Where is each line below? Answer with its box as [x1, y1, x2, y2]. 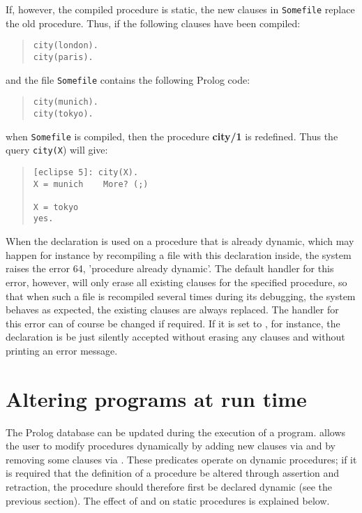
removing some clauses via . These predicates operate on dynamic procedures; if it [6, 452, 357, 466]
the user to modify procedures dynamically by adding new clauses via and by [6, 438, 335, 453]
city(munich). [33, 97, 98, 107]
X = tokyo [33, 202, 79, 212]
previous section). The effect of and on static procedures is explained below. [6, 493, 330, 507]
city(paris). [33, 52, 93, 62]
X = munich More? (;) [33, 179, 149, 189]
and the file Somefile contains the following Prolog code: [6, 72, 250, 87]
